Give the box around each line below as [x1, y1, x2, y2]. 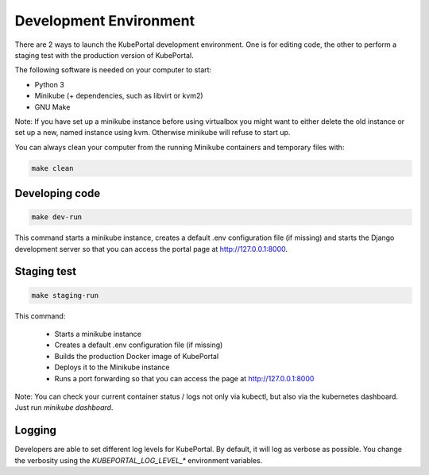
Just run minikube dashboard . [14, 403, 114, 412]
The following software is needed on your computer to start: [14, 65, 212, 75]
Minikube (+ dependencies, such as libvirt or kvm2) [34, 91, 203, 101]
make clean [31, 164, 74, 172]
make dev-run [31, 213, 83, 222]
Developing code [14, 187, 101, 200]
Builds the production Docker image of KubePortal [54, 351, 219, 361]
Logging [14, 423, 57, 437]
